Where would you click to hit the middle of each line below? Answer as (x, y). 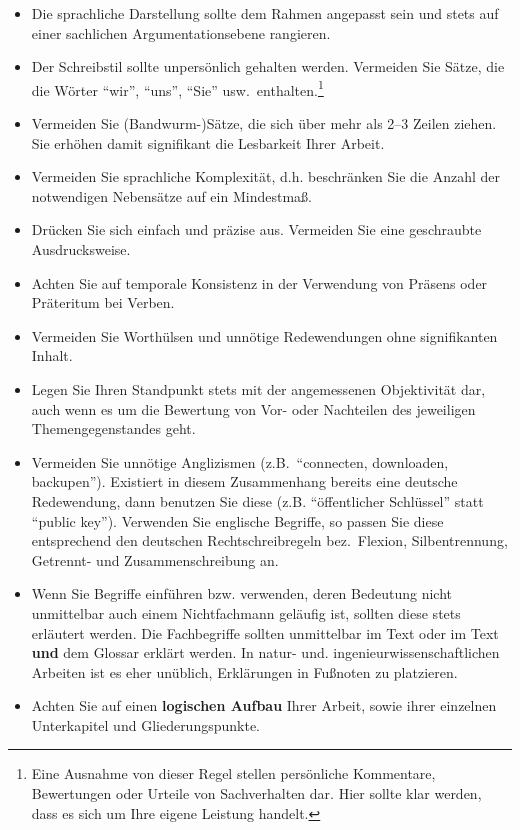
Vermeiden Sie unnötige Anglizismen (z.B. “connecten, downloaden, (240, 461)
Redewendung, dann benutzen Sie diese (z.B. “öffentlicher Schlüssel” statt (257, 500)
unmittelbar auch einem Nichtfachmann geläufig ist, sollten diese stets (246, 612)
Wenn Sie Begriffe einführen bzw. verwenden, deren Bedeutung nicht (241, 593)
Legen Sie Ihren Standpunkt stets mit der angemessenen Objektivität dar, (258, 388)
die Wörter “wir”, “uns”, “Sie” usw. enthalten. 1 (177, 88)
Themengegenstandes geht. (113, 428)
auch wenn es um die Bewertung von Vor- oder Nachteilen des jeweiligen (253, 408)
